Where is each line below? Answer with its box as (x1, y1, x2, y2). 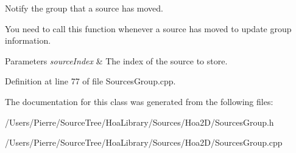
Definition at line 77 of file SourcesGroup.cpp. (5, 75, 176, 87)
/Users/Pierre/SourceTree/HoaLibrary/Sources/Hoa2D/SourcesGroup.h (5, 115, 274, 128)
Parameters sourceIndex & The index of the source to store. (5, 54, 228, 67)
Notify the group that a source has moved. (5, 2, 164, 14)
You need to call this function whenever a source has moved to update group (5, 22, 292, 35)
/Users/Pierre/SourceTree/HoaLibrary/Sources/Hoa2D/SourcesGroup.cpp (5, 136, 283, 149)
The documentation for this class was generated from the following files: (5, 95, 273, 107)
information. (5, 34, 51, 47)
